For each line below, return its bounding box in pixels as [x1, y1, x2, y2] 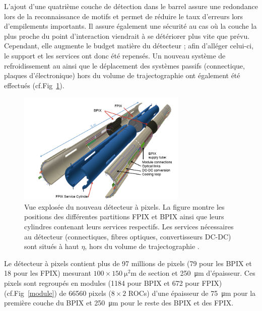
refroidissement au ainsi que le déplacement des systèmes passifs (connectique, [4, 60, 245, 71]
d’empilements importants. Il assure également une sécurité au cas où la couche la [4, 21, 257, 31]
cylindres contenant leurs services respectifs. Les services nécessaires [24, 221, 234, 231]
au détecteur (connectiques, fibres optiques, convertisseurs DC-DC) [24, 231, 231, 241]
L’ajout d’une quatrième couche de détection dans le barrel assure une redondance [4, 1, 258, 11]
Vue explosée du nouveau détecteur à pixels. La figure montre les [24, 201, 225, 212]
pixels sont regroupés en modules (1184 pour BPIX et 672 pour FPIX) [4, 277, 222, 288]
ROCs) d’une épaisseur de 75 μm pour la [128, 287, 256, 298]
